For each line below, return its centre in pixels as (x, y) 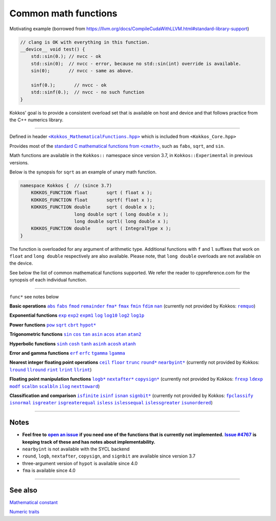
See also (24, 490)
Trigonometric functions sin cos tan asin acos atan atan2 (75, 334)
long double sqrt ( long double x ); (121, 214)
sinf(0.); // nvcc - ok (69, 85)
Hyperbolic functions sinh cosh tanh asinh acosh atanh (73, 343)
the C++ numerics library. (37, 120)
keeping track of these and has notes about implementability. (89, 442)
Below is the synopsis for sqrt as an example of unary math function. (83, 172)
